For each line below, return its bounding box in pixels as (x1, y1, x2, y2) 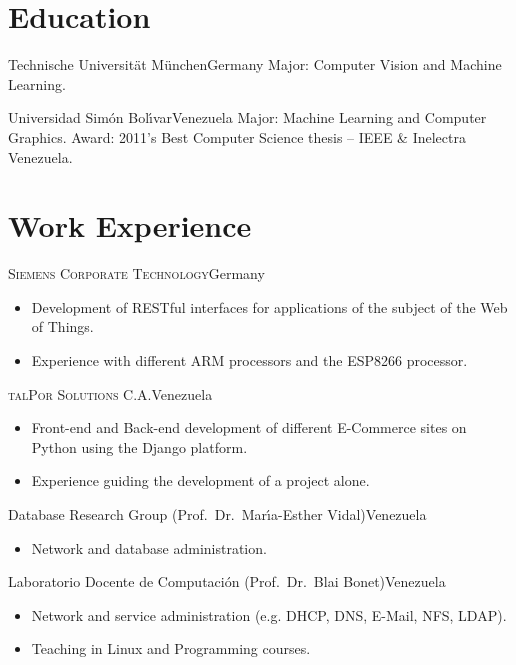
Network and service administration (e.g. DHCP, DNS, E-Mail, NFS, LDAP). (31, 604, 507, 625)
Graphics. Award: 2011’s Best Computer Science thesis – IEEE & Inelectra (8, 126, 466, 147)
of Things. (31, 316, 94, 337)
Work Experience (8, 205, 252, 246)
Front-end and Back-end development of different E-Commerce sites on (31, 417, 467, 438)
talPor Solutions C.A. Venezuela (8, 383, 213, 404)
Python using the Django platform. (31, 436, 248, 457)
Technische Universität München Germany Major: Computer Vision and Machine (8, 54, 502, 75)
